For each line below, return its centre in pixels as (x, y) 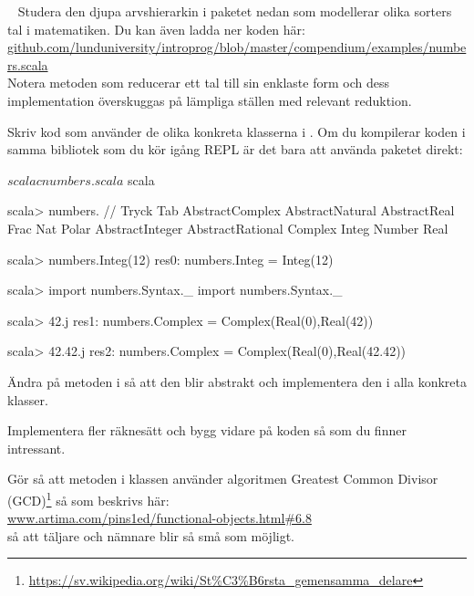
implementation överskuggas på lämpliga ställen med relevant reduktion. (210, 100)
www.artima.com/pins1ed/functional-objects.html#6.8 (160, 518)
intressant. (36, 448)
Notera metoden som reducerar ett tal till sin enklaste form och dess (198, 83)
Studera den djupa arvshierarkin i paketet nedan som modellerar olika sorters (235, 11)
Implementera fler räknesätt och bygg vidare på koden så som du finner (207, 430)
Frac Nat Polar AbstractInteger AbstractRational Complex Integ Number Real (228, 228)
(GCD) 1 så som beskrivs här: (88, 498)
